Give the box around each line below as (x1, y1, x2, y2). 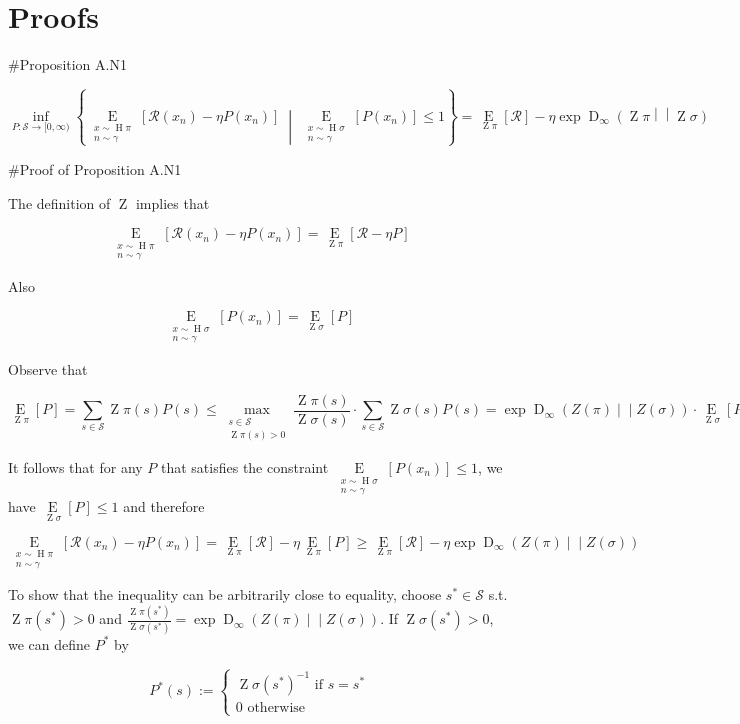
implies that (135, 192, 210, 213)
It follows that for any (8, 456, 143, 477)
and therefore (123, 496, 205, 517)
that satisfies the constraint (161, 456, 329, 477)
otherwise (247, 700, 306, 715)
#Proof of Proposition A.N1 (8, 158, 182, 179)
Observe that (8, 359, 88, 380)
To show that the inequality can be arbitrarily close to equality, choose (8, 584, 442, 605)
